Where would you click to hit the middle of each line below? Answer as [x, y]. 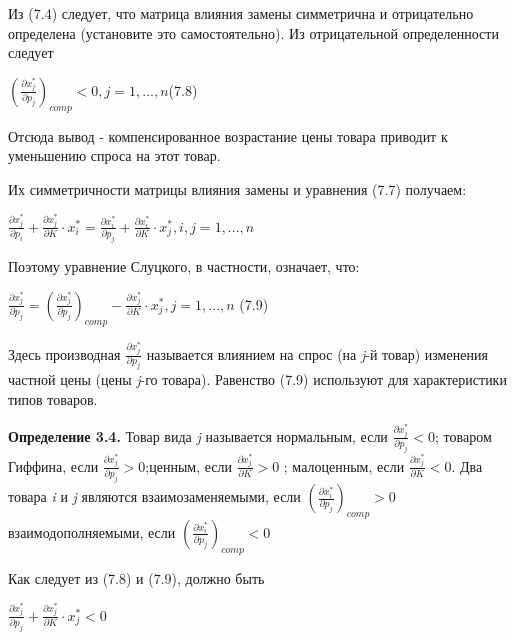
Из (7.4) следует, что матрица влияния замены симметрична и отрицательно [241, 13]
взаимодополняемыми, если [92, 531]
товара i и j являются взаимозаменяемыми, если [154, 496]
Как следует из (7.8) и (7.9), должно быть [136, 577]
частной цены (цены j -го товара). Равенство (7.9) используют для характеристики [257, 379]
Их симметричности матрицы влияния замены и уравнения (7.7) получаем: [237, 188]
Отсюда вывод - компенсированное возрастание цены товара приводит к [228, 135]
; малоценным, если [344, 465]
